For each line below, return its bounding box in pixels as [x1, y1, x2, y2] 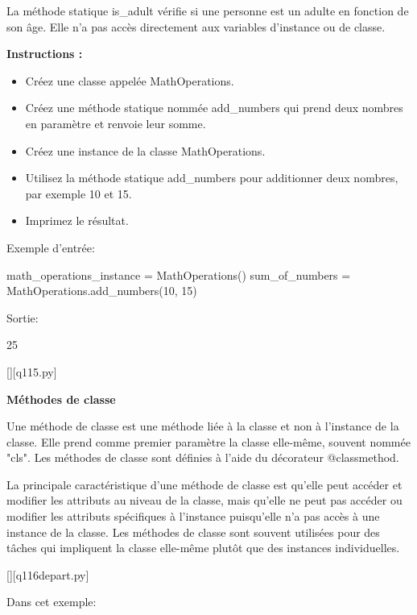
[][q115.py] [6, 363, 57, 380]
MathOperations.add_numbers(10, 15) [6, 282, 197, 299]
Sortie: [6, 309, 39, 326]
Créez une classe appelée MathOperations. [25, 72, 234, 89]
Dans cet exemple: [6, 593, 97, 610]
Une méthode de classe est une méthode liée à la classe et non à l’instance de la [6, 418, 399, 434]
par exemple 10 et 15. [25, 185, 132, 202]
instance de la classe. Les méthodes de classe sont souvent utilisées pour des [6, 523, 380, 540]
